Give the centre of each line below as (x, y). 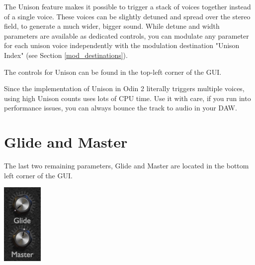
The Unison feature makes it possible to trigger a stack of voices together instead (127, 6)
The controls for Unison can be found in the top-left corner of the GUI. (113, 72)
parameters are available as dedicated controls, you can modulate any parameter (127, 35)
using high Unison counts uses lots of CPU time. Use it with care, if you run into (127, 98)
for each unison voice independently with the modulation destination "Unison (122, 45)
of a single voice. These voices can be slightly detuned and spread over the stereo (127, 16)
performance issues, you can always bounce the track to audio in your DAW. (121, 108)
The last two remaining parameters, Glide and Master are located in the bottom (127, 166)
